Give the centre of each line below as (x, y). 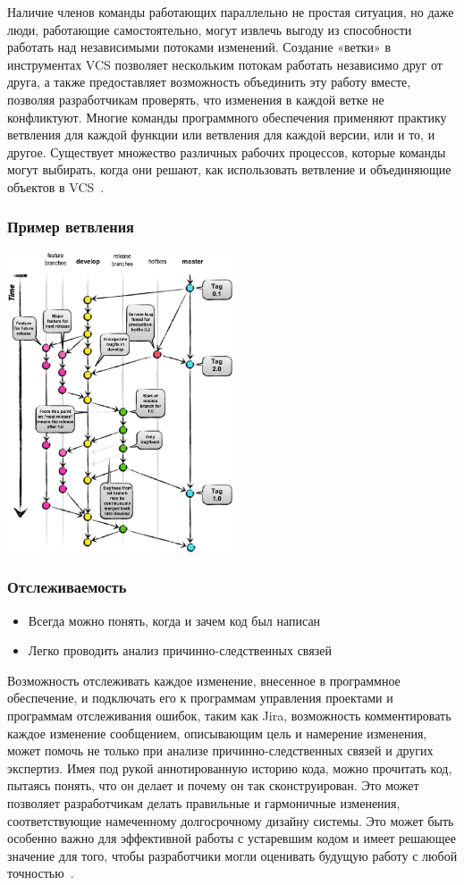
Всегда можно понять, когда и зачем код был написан (174, 620)
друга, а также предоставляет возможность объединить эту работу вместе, (209, 82)
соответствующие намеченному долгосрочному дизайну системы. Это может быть (231, 820)
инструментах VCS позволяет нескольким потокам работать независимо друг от (225, 64)
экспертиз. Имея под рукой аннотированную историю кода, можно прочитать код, (230, 767)
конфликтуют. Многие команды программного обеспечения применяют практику (227, 117)
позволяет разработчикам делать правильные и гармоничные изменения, (204, 803)
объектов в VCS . (56, 186)
